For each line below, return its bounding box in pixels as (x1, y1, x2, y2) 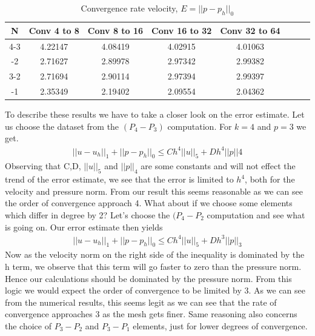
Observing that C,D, (5, 160, 81, 172)
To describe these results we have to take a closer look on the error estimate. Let (5, 108, 305, 121)
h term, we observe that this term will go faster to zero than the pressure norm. (5, 260, 302, 273)
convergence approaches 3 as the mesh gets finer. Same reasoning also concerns (5, 307, 297, 320)
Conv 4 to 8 (28, 24, 79, 36)
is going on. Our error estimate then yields (5, 220, 163, 233)
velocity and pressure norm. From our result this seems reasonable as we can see (5, 184, 303, 197)
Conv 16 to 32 (151, 24, 212, 36)
